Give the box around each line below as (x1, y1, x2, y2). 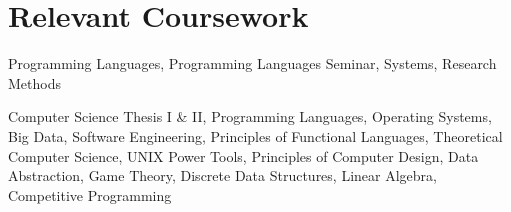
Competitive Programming (8, 184, 172, 205)
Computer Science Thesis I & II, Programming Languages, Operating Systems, (8, 106, 492, 127)
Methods (8, 72, 61, 93)
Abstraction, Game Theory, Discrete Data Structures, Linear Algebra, (8, 165, 437, 186)
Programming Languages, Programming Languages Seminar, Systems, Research (8, 53, 497, 74)
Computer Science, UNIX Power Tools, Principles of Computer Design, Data (8, 145, 479, 166)
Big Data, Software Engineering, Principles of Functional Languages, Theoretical (8, 125, 503, 146)
